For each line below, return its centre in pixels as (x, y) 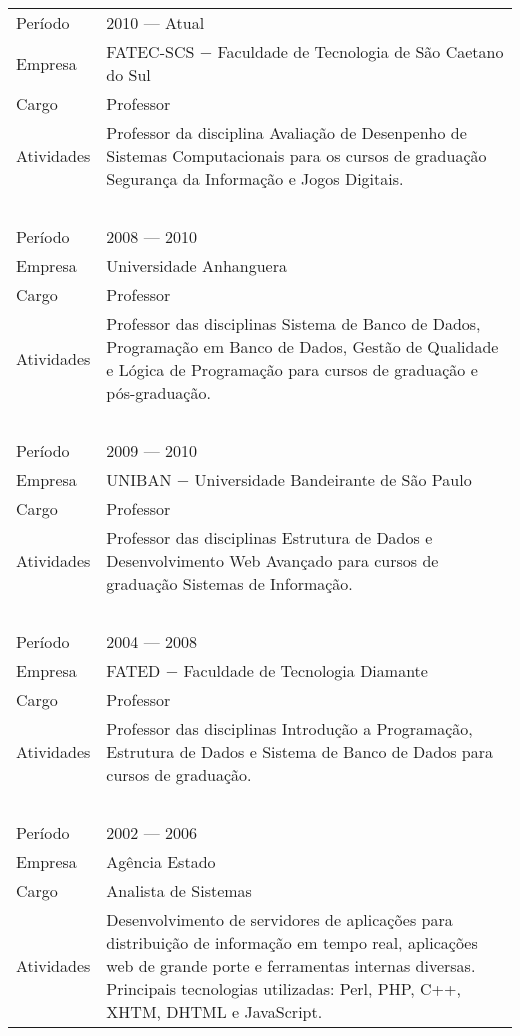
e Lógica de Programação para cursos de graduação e (292, 369)
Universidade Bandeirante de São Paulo (333, 479)
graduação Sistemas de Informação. (229, 583)
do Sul (128, 74)
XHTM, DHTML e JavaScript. (214, 1011)
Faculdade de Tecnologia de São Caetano (360, 51)
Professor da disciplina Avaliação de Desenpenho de (286, 132)
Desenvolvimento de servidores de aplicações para (279, 919)
